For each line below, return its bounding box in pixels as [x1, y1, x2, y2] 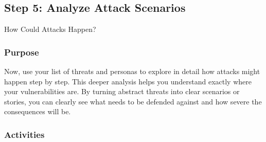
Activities [4, 128, 45, 140]
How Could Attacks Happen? [4, 24, 96, 34]
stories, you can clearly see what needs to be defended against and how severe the [4, 96, 262, 106]
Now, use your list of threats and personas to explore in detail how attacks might [4, 66, 260, 77]
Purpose [4, 45, 39, 58]
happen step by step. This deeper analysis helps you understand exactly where [4, 76, 252, 86]
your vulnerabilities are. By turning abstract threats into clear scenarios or [4, 86, 240, 97]
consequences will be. [4, 106, 71, 117]
